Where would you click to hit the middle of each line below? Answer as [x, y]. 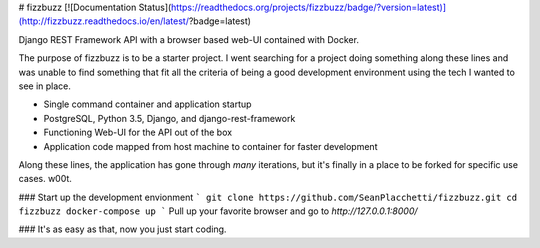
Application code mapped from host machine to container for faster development [210, 146]
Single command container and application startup [147, 104]
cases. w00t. [45, 179]
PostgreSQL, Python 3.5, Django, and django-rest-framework [169, 118]
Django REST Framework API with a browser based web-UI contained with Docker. [189, 39]
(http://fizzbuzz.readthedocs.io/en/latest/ [104, 21]
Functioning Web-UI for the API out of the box [138, 132]
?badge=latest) [220, 21]
